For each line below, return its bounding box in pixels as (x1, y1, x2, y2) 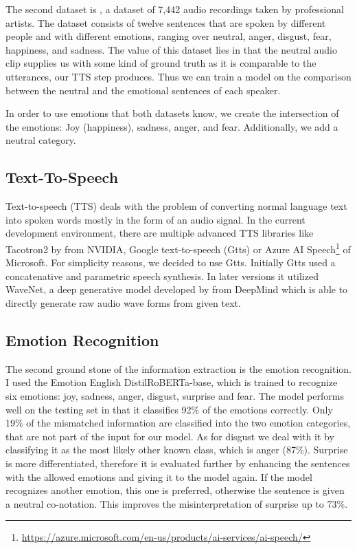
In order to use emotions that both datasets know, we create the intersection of (5, 106, 339, 120)
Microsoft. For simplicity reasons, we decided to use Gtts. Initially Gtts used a (5, 255, 336, 270)
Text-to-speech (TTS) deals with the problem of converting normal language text (5, 199, 347, 213)
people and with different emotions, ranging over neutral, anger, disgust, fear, (5, 29, 332, 43)
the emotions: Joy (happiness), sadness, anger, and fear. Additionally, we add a (5, 119, 338, 133)
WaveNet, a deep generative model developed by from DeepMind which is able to (5, 282, 348, 297)
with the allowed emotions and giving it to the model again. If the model (5, 469, 312, 484)
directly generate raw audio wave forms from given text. (5, 295, 241, 310)
